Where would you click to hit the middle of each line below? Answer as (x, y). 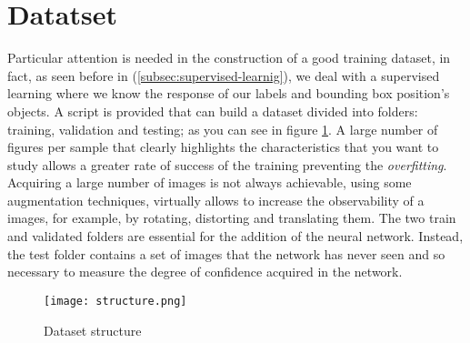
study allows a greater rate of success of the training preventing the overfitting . (227, 164)
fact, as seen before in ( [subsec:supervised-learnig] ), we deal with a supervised (224, 75)
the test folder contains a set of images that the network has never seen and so (226, 253)
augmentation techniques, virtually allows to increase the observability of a (216, 200)
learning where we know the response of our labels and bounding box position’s (229, 93)
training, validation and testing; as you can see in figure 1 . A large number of (223, 129)
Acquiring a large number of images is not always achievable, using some (210, 182)
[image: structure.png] (115, 301)
